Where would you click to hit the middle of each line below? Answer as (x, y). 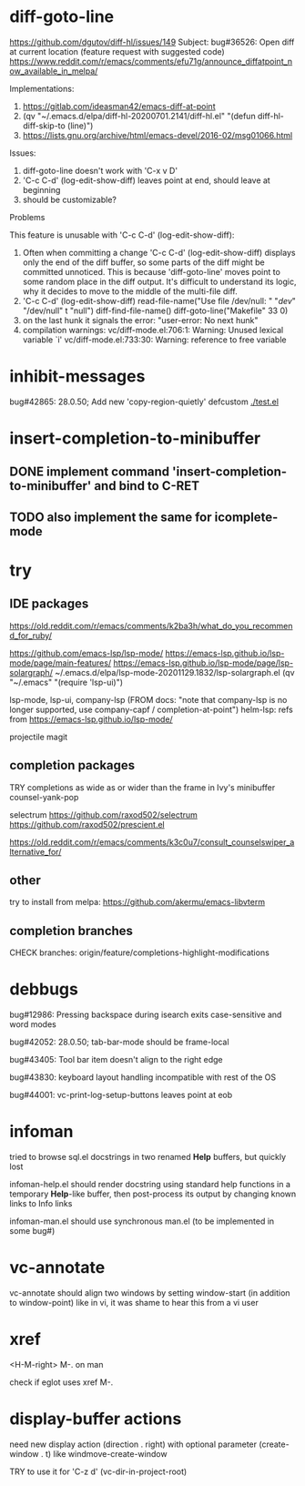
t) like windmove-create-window (106, 1453)
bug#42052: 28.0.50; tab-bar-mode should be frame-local (119, 1042)
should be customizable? (69, 199)
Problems (27, 217)
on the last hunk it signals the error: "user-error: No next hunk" (140, 320)
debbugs (44, 989)
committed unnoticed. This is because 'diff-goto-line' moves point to (151, 271)
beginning (41, 189)
